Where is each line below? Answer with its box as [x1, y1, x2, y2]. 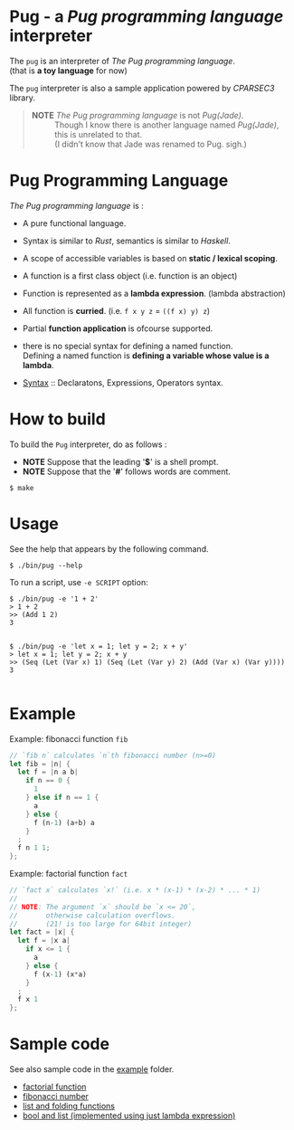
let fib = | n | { [9, 759, 71, 768]
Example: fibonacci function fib [9, 733, 128, 744]
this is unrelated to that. [53, 128, 143, 139]
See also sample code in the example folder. [9, 1064, 175, 1075]
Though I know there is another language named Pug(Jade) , [53, 119, 280, 130]
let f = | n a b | [17, 767, 79, 777]
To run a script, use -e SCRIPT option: [9, 576, 148, 587]
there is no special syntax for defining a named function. [22, 340, 233, 351]
